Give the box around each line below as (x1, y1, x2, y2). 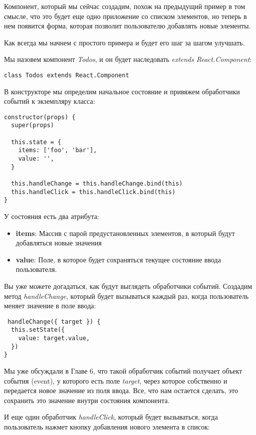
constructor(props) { (4, 113, 76, 121)
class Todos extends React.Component (4, 71, 129, 79)
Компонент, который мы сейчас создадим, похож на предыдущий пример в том (4, 1, 246, 11)
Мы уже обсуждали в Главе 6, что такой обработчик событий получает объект (4, 366, 243, 376)
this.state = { (11, 138, 61, 146)
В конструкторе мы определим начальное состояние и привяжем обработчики (4, 86, 240, 96)
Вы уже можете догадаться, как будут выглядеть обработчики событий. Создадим (4, 281, 253, 291)
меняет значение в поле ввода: (4, 300, 96, 311)
